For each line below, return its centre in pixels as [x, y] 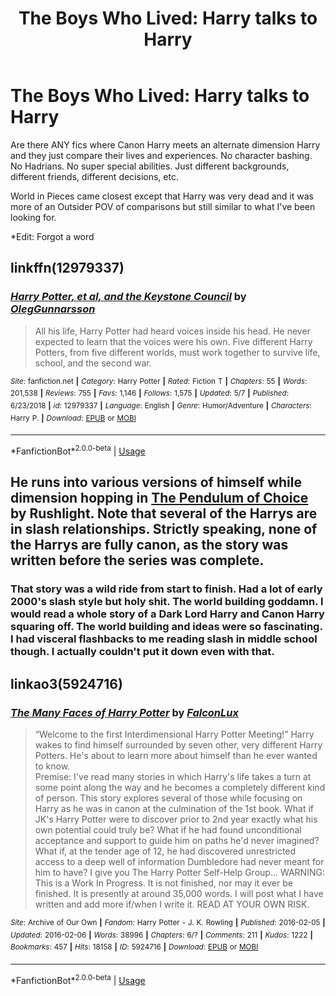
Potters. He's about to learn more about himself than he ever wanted [176, 755]
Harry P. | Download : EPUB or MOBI [73, 418]
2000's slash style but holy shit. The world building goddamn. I [167, 602]
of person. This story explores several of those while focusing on [168, 798]
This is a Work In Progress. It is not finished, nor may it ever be [163, 883]
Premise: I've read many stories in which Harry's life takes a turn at [173, 776]
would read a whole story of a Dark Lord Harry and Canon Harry [167, 614]
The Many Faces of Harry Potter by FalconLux [124, 712]
